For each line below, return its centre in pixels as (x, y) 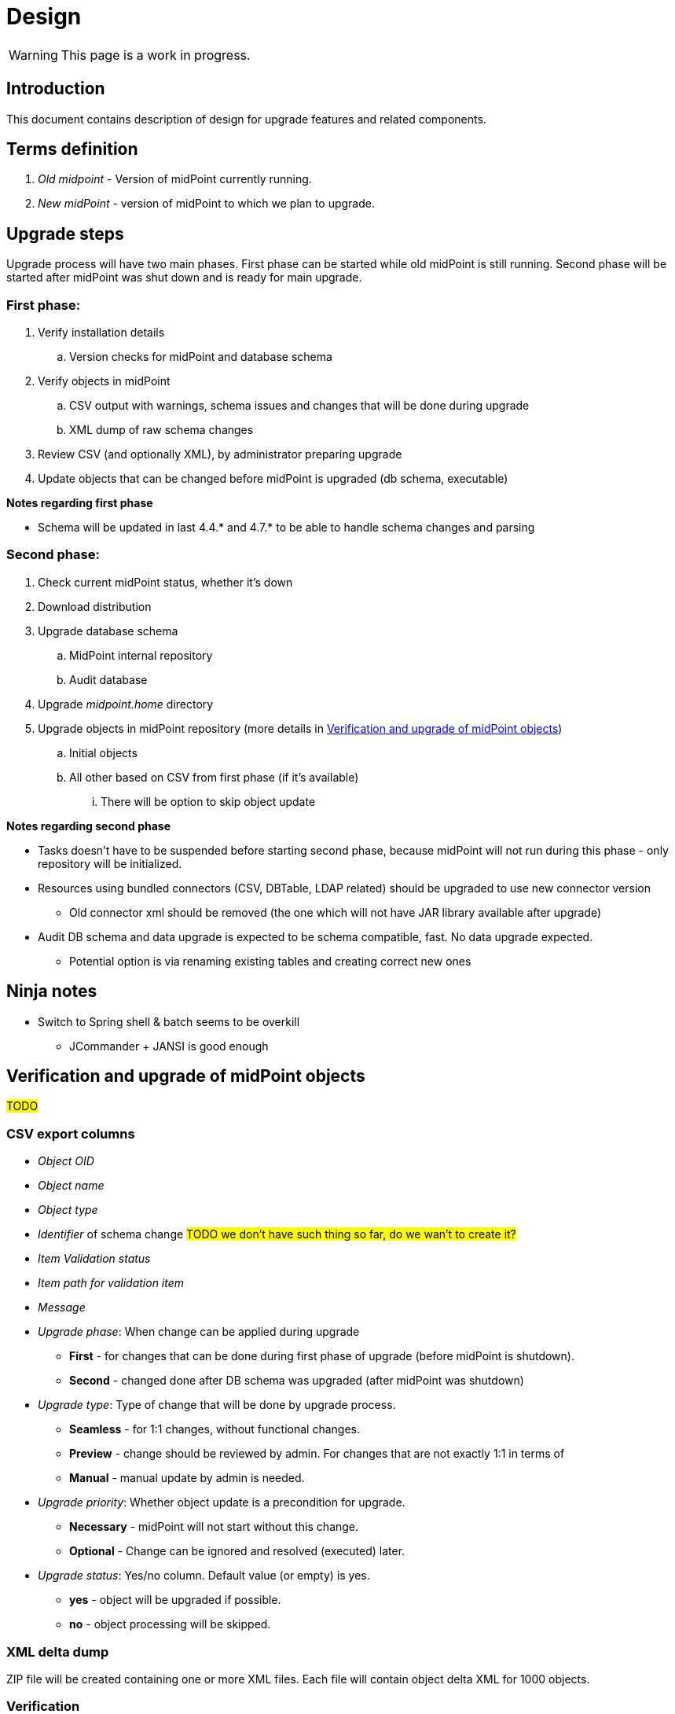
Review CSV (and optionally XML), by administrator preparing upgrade (220, 454)
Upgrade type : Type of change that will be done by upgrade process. (217, 1405)
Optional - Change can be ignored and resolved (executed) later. (237, 1551)
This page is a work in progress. (156, 55)
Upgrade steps (65, 234)
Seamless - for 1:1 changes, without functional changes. (215, 1429)
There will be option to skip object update (208, 801)
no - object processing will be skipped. (170, 1624)
